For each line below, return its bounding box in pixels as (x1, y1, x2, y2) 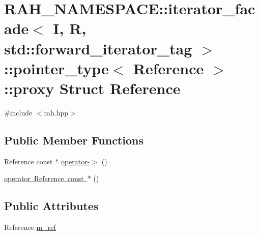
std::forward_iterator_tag (4, 38, 192, 58)
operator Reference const (4, 173, 84, 184)
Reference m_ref (4, 222, 56, 232)
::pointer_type (4, 57, 109, 78)
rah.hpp (44, 107, 69, 118)
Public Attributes (4, 198, 99, 214)
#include (4, 107, 33, 118)
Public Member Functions (4, 132, 143, 148)
